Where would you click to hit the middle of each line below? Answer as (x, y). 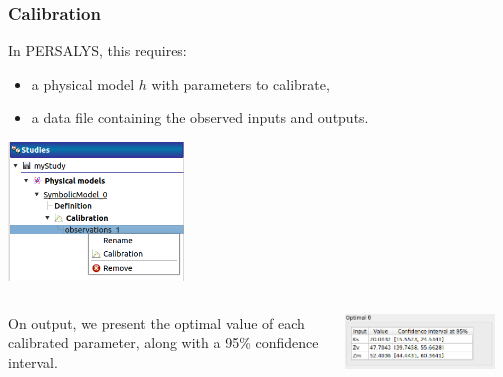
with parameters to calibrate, (240, 83)
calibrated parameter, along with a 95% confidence (163, 342)
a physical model (83, 83)
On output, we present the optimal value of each (156, 322)
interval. (33, 361)
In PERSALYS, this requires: (97, 50)
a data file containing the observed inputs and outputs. (200, 117)
